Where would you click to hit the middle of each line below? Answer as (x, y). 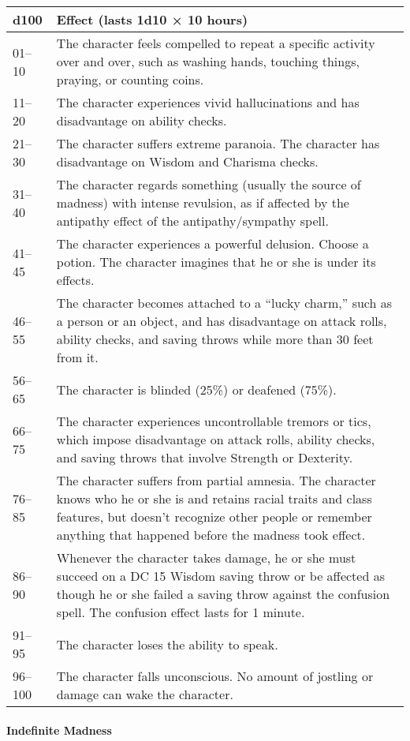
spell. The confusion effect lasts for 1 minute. (181, 612)
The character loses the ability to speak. (167, 644)
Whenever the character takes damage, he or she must (206, 558)
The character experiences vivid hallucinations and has (208, 102)
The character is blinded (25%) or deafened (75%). (196, 389)
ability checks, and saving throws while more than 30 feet (215, 339)
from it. (77, 357)
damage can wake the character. (145, 694)
